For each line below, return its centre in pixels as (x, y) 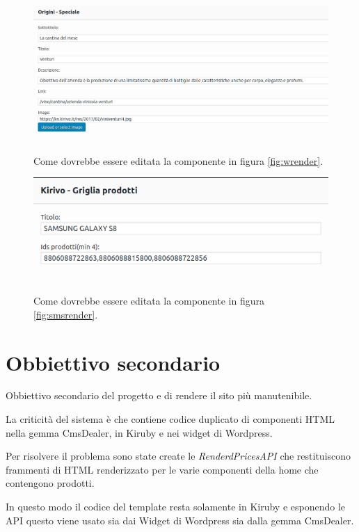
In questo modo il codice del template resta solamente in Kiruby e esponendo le (176, 506)
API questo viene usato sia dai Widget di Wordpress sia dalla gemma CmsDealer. (180, 520)
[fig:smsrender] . (66, 314)
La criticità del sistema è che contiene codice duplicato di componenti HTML (170, 419)
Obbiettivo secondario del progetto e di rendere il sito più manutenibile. (159, 395)
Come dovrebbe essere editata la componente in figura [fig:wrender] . (178, 160)
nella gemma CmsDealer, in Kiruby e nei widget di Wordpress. (139, 432)
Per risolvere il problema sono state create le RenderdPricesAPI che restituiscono (178, 456)
